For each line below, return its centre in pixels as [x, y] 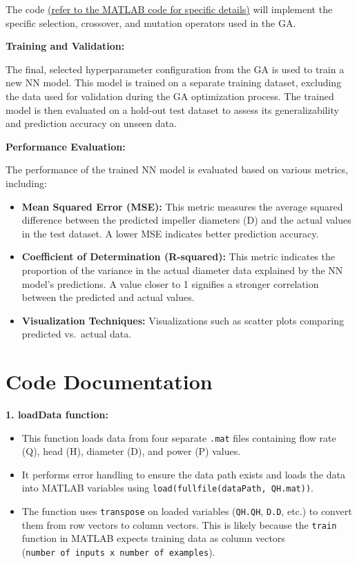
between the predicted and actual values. [108, 297]
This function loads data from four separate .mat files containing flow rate [179, 437]
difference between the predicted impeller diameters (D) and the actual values [186, 220]
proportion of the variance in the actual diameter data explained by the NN [182, 270]
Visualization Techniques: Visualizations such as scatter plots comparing [183, 320]
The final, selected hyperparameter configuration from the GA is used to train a [175, 69]
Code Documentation [109, 381]
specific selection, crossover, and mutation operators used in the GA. [151, 22]
